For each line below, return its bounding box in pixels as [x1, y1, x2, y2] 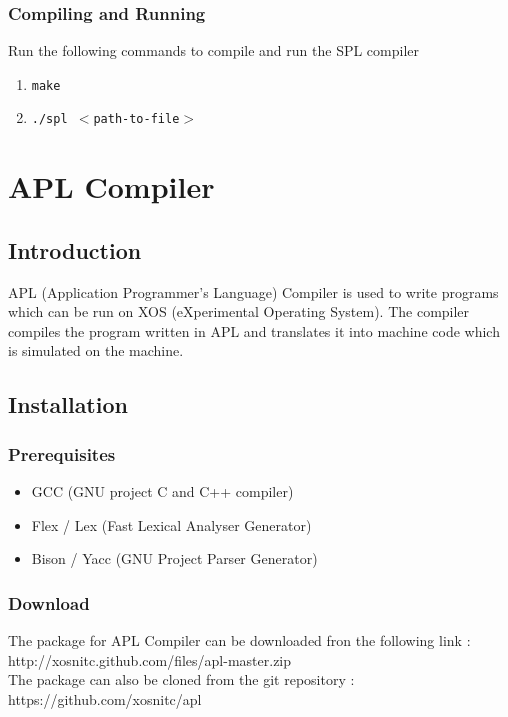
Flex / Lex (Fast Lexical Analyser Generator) [31, 514, 312, 535]
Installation [8, 389, 128, 420]
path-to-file [93, 112, 180, 127]
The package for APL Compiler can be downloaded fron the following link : [8, 630, 471, 651]
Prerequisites [8, 441, 116, 466]
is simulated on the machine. [8, 340, 184, 361]
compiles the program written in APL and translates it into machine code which [8, 320, 500, 341]
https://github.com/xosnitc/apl [8, 688, 202, 709]
